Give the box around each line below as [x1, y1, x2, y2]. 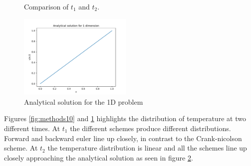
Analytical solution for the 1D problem [24, 96, 143, 107]
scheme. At [4, 143, 38, 153]
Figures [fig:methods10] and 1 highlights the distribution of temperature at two [4, 113, 246, 124]
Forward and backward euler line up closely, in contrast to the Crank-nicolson [4, 133, 242, 143]
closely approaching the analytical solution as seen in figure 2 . [4, 152, 193, 163]
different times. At [4, 123, 60, 133]
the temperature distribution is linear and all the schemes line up [47, 143, 247, 153]
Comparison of [24, 1, 69, 11]
